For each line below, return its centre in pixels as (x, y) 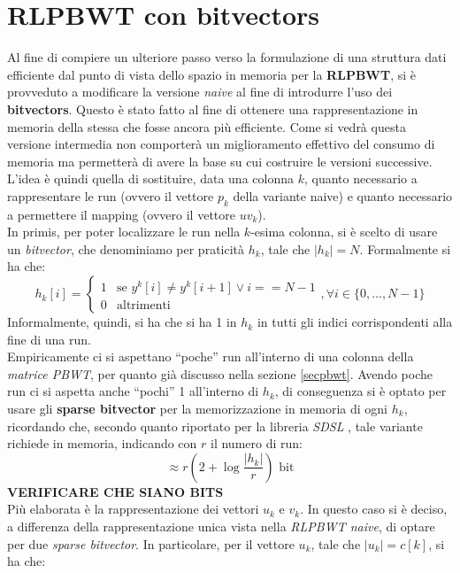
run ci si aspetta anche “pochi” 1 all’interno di (133, 391)
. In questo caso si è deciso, (374, 509)
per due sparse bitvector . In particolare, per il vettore (151, 543)
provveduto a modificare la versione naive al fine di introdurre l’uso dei (200, 92)
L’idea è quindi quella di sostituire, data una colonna (150, 178)
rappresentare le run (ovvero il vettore (111, 195)
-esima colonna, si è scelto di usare (344, 232)
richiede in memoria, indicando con (102, 443)
